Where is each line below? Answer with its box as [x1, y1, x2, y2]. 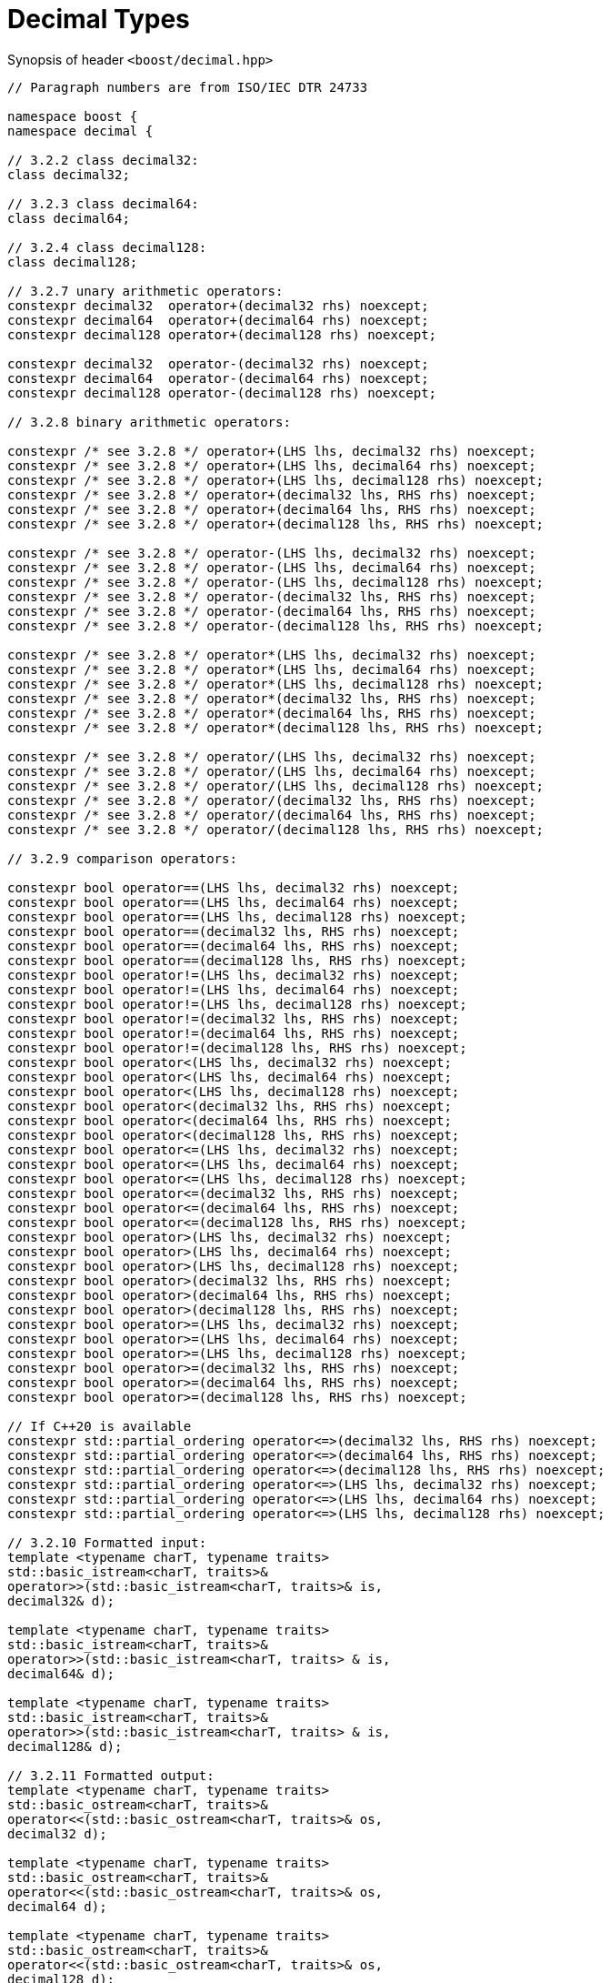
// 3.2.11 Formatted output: [7, 1767, 215, 1783]
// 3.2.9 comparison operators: [7, 851, 237, 866]
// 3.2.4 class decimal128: [7, 239, 207, 255]
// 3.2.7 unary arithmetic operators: [7, 283, 284, 298]
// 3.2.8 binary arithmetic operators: [7, 414, 291, 429]
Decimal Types [7, 4, 190, 35]
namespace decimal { [7, 123, 154, 138]
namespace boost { [7, 108, 138, 124]
